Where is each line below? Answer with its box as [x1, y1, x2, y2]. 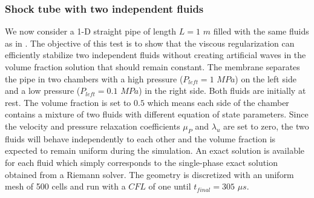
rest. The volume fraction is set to [5, 96, 131, 108]
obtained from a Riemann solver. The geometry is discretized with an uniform [5, 168, 294, 180]
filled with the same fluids [213, 25, 309, 38]
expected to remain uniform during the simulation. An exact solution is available [5, 144, 305, 157]
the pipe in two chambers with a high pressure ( [5, 72, 183, 85]
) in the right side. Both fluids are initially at [139, 84, 306, 97]
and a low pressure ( [5, 84, 80, 97]
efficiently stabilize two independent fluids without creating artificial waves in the [5, 48, 306, 61]
